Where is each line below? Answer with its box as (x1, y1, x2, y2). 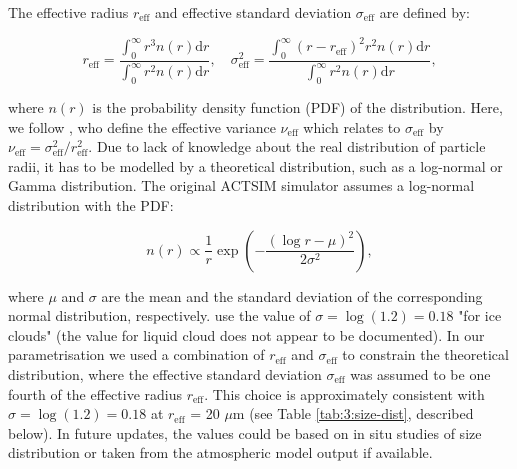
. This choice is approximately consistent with (204, 383, 485, 404)
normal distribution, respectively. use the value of (8, 305, 311, 326)
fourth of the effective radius (8, 383, 182, 404)
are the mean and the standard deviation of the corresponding (101, 285, 483, 306)
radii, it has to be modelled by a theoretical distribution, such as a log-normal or (8, 155, 503, 176)
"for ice (458, 305, 502, 326)
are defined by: (379, 2, 470, 22)
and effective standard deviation (155, 2, 352, 22)
